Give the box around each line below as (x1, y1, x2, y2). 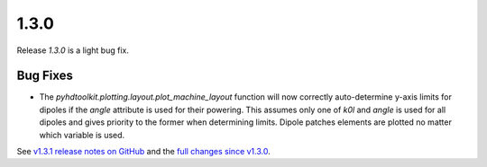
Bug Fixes (16, 68, 74, 83)
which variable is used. (39, 129, 125, 140)
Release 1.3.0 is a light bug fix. (16, 45, 130, 56)
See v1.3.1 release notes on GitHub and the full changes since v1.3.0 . (16, 146, 271, 157)
